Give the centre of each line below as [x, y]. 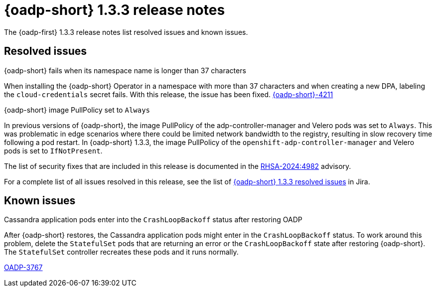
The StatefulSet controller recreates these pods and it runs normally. [121, 252]
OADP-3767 [23, 268]
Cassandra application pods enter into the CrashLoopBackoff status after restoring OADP [153, 220]
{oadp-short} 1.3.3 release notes [115, 10]
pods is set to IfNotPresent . [53, 150]
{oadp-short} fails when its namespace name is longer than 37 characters [125, 70]
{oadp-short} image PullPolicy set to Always [77, 110]
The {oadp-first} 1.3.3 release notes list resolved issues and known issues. [126, 32]
